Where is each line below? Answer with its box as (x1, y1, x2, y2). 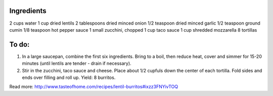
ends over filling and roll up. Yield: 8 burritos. (22, 74, 116, 80)
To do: (9, 40, 30, 49)
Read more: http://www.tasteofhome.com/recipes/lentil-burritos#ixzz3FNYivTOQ (9, 83, 178, 90)
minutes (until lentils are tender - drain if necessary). (22, 60, 131, 66)
